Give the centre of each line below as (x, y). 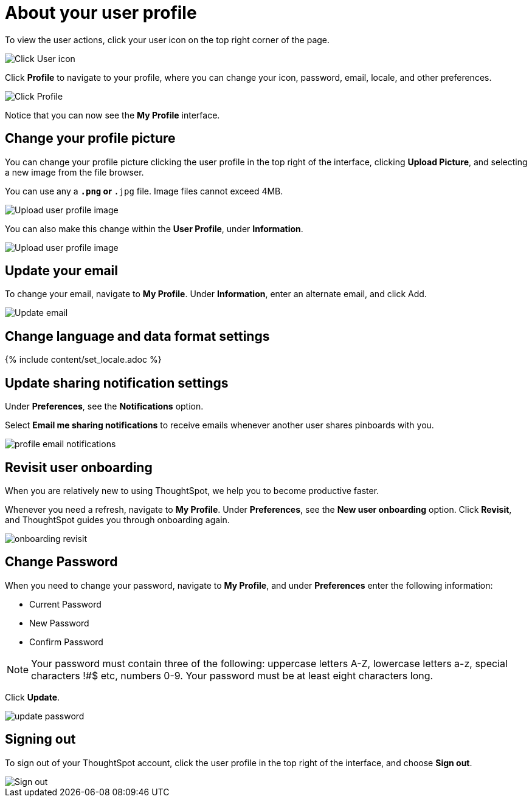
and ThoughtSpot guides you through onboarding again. (117, 519)
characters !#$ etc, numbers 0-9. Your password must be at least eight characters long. (232, 675)
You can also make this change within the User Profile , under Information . (154, 228)
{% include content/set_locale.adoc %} (83, 360)
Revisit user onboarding (79, 467)
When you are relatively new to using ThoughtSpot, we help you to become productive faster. (192, 490)
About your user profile (101, 13)
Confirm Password (66, 642)
